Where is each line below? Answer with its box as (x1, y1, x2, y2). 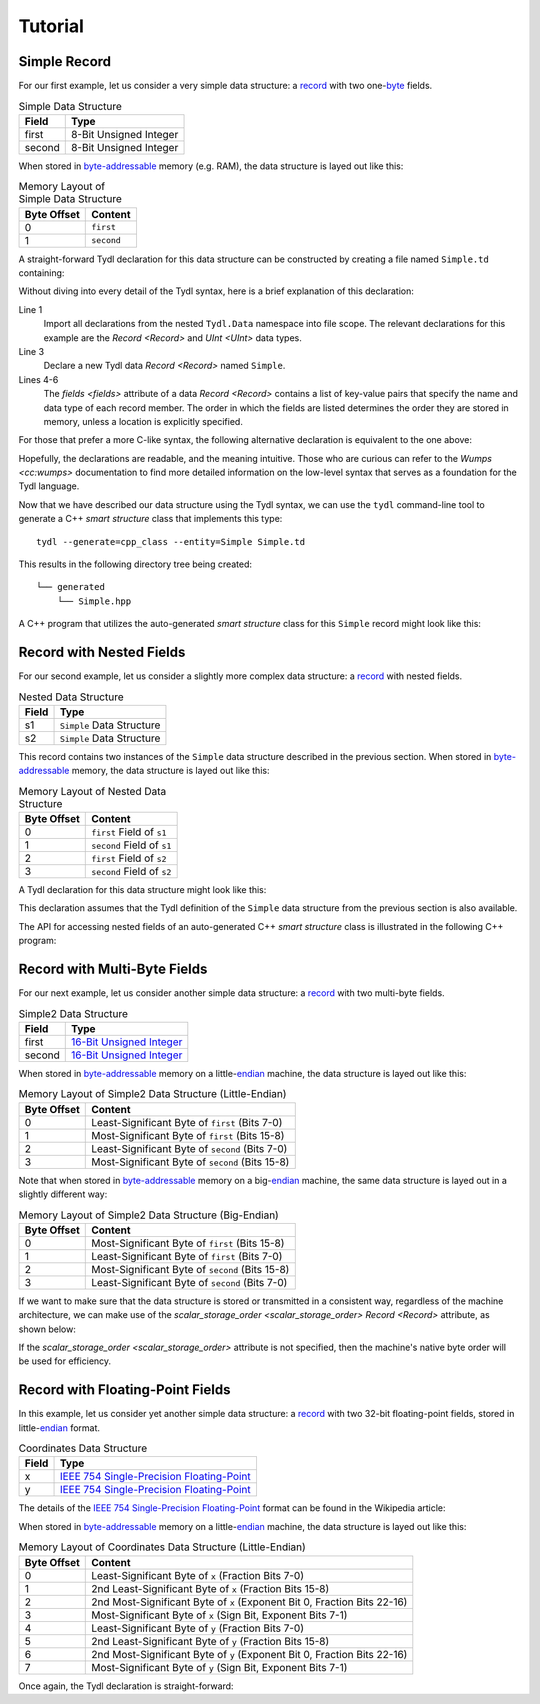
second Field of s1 (91, 838, 172, 852)
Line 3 (18, 345, 45, 357)
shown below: (18, 1323, 77, 1335)
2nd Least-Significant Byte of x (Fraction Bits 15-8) (91, 1581, 330, 1595)
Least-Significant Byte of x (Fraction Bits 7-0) (91, 1568, 305, 1582)
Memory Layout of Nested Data (18, 784, 167, 798)
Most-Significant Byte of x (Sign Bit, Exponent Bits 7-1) (91, 1608, 348, 1622)
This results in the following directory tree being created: (18, 558, 253, 570)
